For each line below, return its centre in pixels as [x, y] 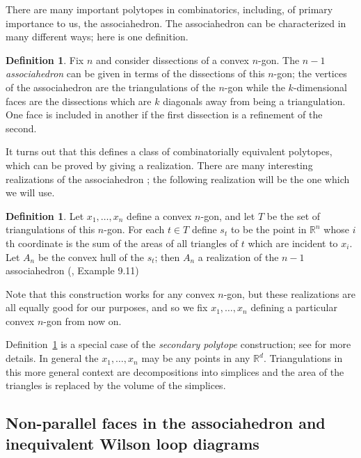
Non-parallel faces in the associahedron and [166, 423]
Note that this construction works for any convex [110, 293]
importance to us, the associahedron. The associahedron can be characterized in [176, 23]
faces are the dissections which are [79, 101]
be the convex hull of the [91, 256]
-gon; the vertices [310, 73]
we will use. [30, 192]
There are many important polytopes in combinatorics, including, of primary [169, 9]
